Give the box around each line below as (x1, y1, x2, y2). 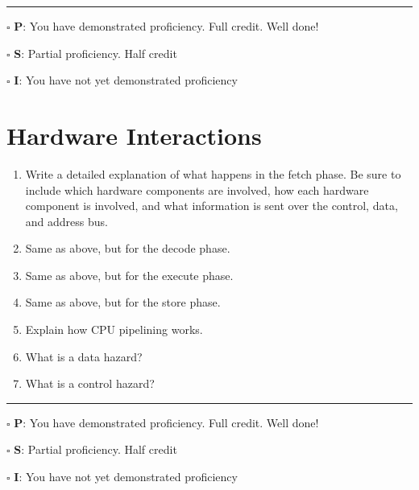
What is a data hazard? (25, 348, 143, 364)
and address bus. (25, 212, 108, 229)
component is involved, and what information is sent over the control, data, (25, 197, 398, 214)
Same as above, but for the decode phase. (25, 240, 230, 257)
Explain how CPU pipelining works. (25, 321, 203, 338)
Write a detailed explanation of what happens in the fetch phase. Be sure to (25, 165, 401, 182)
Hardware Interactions (6, 118, 262, 151)
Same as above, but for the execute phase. (25, 266, 234, 283)
